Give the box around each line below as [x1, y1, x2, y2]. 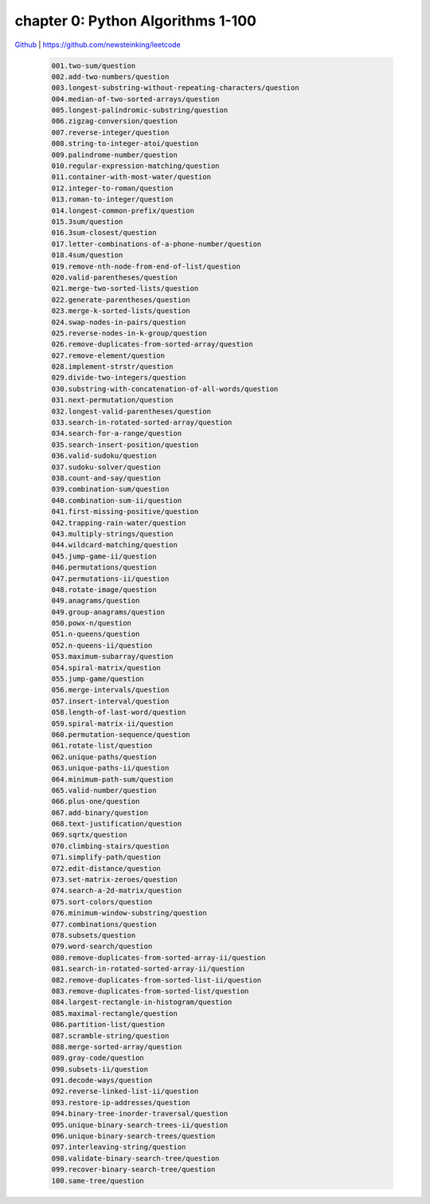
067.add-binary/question [51, 808, 149, 817]
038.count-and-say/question [51, 473, 161, 482]
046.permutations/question [51, 563, 157, 572]
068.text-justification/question [51, 819, 182, 829]
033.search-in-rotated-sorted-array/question [51, 418, 233, 427]
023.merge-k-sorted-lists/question [51, 307, 190, 316]
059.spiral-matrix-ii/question [51, 719, 174, 728]
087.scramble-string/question [51, 1031, 170, 1040]
